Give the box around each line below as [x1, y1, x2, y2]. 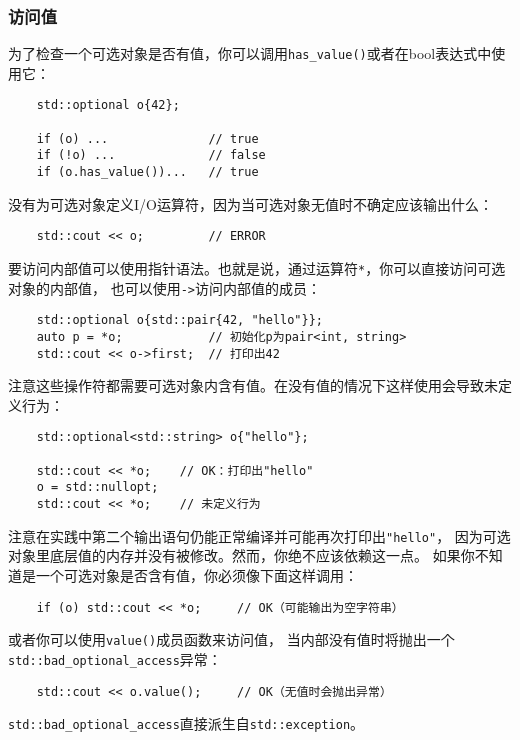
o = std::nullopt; [36, 480, 159, 495]
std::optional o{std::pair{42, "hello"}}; [36, 313, 323, 328]
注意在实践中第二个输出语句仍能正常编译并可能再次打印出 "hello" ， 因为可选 [8, 525, 511, 546]
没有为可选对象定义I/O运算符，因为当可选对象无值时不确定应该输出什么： [8, 193, 493, 214]
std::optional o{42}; [36, 98, 180, 113]
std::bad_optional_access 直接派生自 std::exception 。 [8, 713, 365, 734]
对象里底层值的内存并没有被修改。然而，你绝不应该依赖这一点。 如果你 [8, 545, 475, 566]
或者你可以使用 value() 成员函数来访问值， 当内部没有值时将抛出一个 [8, 629, 455, 650]
